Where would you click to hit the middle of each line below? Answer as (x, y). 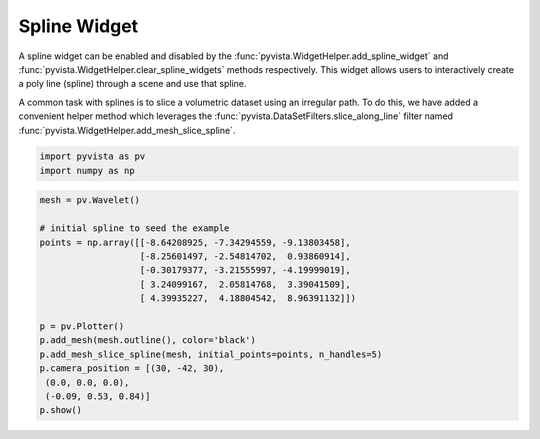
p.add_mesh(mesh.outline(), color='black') (148, 340)
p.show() (61, 410)
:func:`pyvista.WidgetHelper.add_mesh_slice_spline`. (127, 130)
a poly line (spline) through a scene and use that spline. (132, 84)
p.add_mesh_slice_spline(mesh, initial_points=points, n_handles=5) (211, 354)
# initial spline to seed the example (134, 228)
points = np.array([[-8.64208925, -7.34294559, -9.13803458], (195, 242)
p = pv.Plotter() (82, 326)
